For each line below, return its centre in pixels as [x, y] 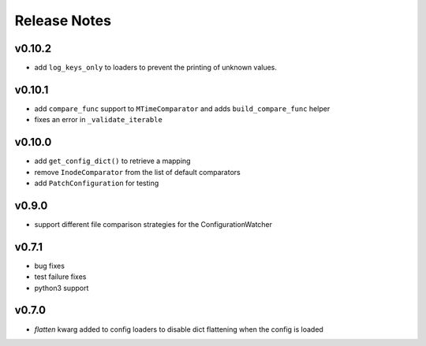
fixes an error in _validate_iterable [99, 120]
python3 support [62, 288]
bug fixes [49, 266]
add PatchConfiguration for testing [97, 183]
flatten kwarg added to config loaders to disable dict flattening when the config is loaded [179, 329]
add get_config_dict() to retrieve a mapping [112, 161]
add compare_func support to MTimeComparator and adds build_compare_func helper [182, 108]
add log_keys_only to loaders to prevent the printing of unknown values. [156, 68]
